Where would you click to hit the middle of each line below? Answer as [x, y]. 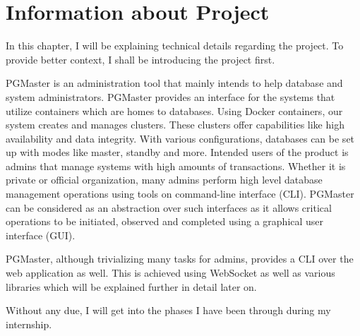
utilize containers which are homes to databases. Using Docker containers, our [174, 110]
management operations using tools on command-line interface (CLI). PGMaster [180, 194]
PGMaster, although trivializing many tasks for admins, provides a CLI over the [180, 259]
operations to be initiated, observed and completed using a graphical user [165, 221]
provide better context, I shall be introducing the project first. [140, 59]
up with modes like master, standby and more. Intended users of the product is [177, 152]
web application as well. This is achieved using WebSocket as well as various [170, 273]
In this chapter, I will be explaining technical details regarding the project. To [175, 46]
